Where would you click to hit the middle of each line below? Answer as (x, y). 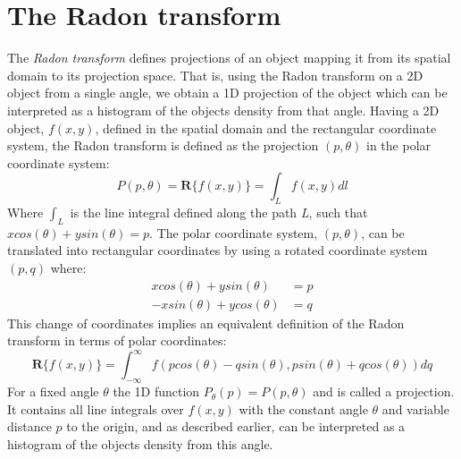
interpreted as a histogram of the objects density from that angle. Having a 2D (223, 110)
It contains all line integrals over (96, 408)
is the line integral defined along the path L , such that (219, 212)
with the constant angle (303, 408)
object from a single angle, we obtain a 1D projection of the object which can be (227, 93)
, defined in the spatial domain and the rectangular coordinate (266, 127)
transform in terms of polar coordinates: (117, 340)
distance (29, 426)
